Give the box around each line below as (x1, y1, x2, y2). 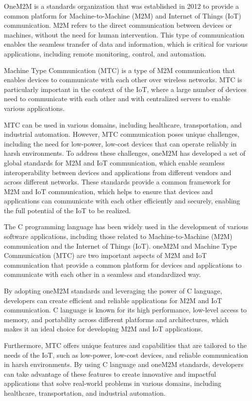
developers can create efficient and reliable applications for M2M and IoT (4, 295, 222, 305)
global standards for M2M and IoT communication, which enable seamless (4, 157, 225, 167)
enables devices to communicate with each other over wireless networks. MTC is (4, 74, 242, 85)
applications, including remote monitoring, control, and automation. (4, 48, 206, 58)
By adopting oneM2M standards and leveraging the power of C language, (4, 286, 222, 296)
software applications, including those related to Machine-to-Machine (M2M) (4, 231, 233, 241)
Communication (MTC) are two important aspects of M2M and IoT (4, 250, 207, 260)
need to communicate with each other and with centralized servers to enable (4, 93, 231, 104)
